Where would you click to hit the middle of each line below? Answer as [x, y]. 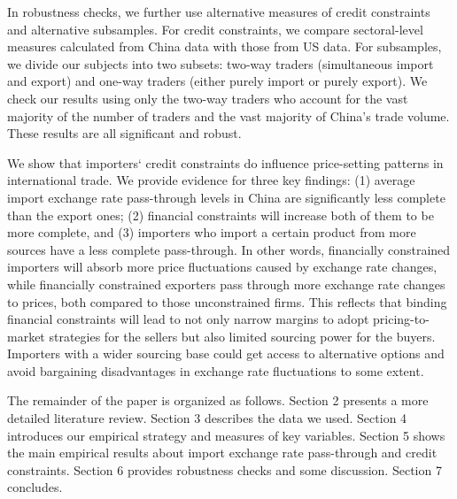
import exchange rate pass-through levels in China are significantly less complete [226, 197]
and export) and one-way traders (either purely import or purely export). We [217, 81]
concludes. [35, 487]
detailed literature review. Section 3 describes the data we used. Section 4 [207, 418]
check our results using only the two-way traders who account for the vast [208, 98]
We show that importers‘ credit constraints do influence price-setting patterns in [225, 162]
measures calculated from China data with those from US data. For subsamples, [225, 46]
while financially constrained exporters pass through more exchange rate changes [226, 284]
